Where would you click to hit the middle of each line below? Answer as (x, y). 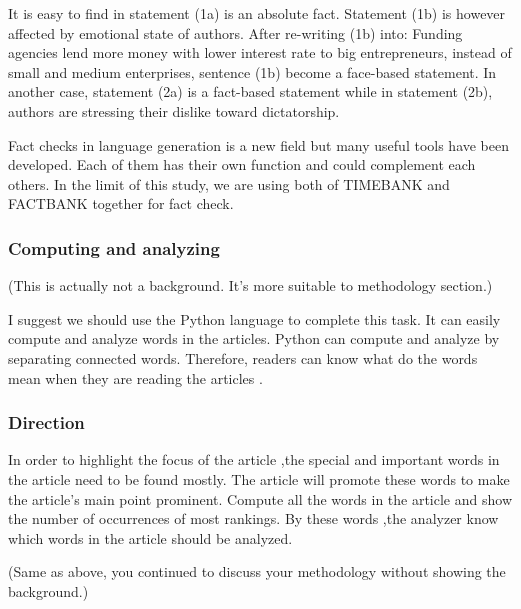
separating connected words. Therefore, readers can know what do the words (243, 357)
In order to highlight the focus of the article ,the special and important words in (254, 459)
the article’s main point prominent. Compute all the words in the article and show (260, 498)
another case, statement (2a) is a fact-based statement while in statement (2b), (250, 91)
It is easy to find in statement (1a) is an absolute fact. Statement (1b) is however (257, 13)
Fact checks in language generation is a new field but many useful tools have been (259, 144)
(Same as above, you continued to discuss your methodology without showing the (257, 571)
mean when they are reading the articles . (135, 377)
